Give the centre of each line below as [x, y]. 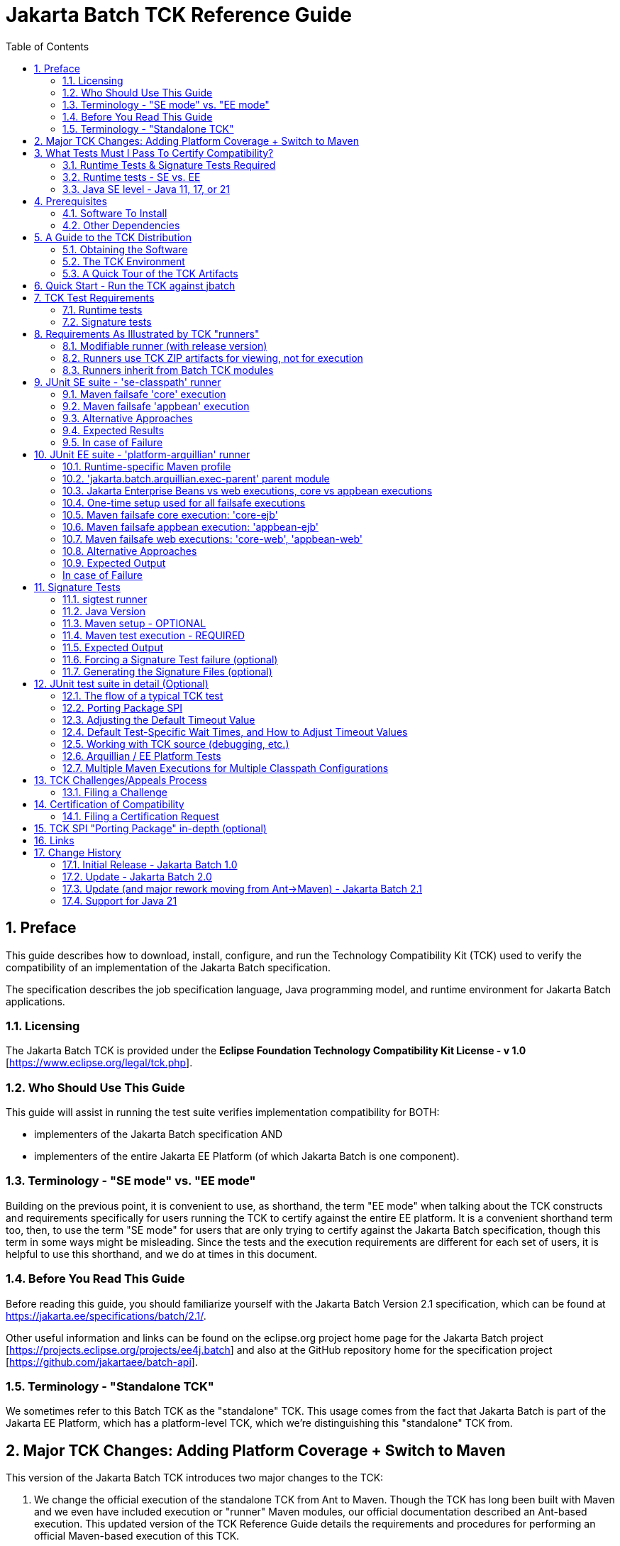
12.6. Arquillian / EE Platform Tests [142, 756]
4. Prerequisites [71, 201]
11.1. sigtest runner [105, 599]
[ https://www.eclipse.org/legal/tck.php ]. [99, 1063]
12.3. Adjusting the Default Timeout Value [159, 719]
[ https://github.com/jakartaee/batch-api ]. [102, 1362]
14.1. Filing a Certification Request [141, 816]
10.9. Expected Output [114, 563]
